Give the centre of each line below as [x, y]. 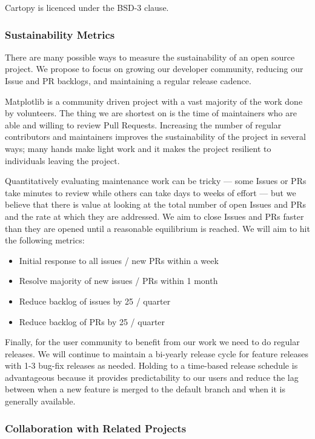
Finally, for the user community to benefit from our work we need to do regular [152, 342]
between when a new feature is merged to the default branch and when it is [145, 389]
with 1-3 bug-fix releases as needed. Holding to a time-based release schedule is [151, 365]
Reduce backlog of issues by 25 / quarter [95, 301]
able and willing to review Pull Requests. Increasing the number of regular [143, 124]
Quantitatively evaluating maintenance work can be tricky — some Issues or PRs [156, 181]
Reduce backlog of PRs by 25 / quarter [92, 321]
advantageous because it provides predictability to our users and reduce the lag [152, 377]
